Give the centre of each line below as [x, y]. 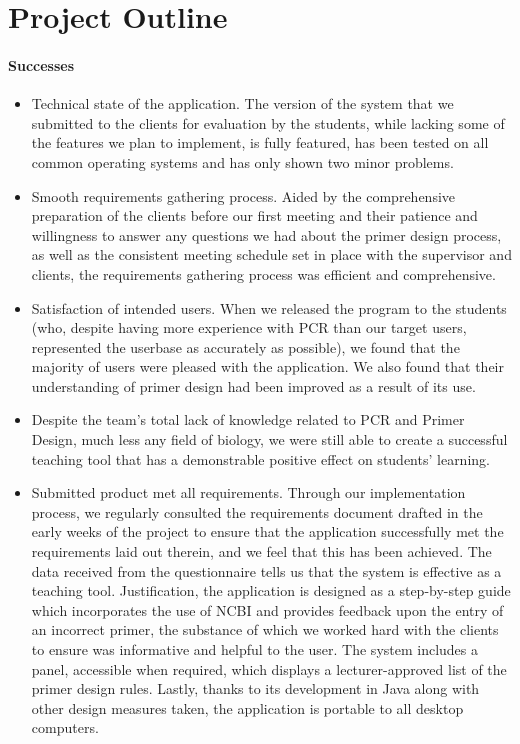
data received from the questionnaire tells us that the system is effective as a [266, 570]
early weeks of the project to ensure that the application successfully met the [267, 531]
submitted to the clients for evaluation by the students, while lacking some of [268, 122]
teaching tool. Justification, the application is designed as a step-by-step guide [271, 590]
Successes [41, 64]
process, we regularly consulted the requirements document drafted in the [257, 511]
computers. [65, 727]
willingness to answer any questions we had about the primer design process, [266, 234]
